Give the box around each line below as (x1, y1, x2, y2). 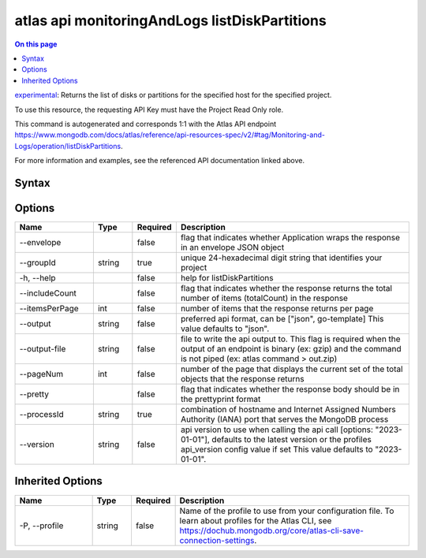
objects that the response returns (180, 373, 305, 384)
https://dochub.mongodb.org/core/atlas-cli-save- (179, 525, 364, 536)
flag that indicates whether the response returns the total (180, 282, 393, 293)
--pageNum (19, 368, 64, 379)
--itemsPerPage (19, 303, 79, 314)
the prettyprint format (180, 393, 261, 404)
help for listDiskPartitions (180, 272, 274, 283)
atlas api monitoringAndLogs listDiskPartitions (14, 12, 327, 29)
